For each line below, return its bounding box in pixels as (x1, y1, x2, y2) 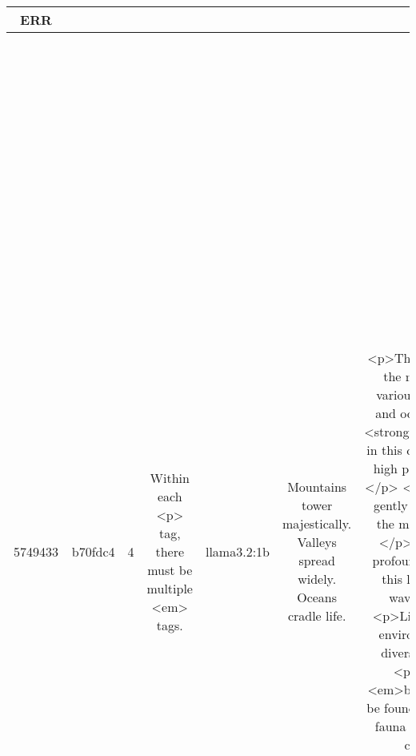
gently (373, 496, 408, 514)
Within (150, 468, 190, 487)
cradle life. (287, 606, 346, 625)
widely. (298, 569, 337, 588)
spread (298, 551, 335, 569)
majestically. (282, 514, 352, 533)
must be (147, 560, 193, 579)
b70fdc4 (71, 541, 115, 561)
